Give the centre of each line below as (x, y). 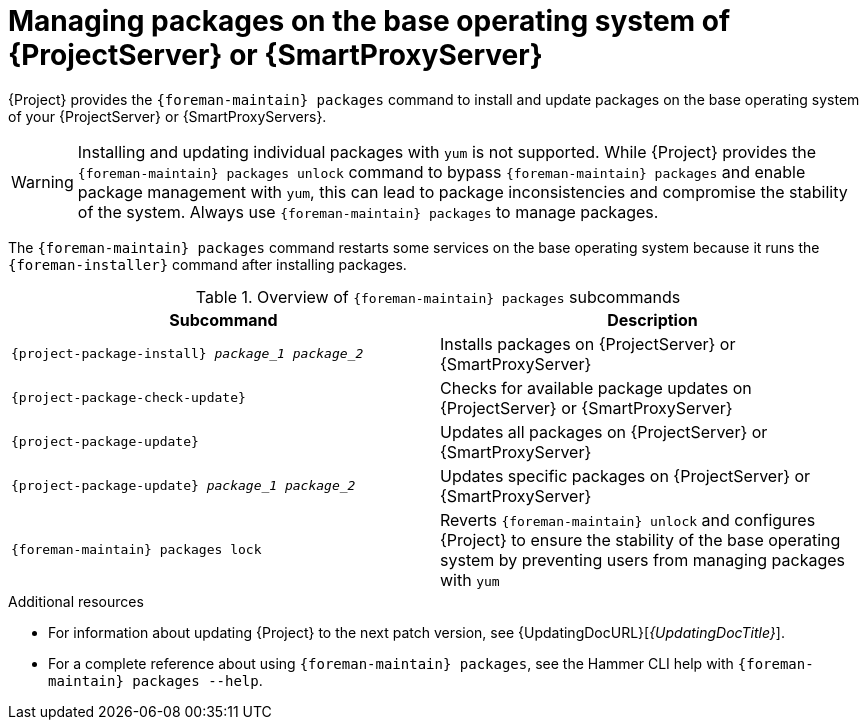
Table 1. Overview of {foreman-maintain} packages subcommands (438, 296)
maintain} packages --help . (155, 680)
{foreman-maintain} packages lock (136, 550)
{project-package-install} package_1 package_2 (187, 354)
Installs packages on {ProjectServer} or (588, 343)
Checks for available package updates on (596, 387)
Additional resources (76, 601)
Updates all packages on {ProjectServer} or (604, 431)
